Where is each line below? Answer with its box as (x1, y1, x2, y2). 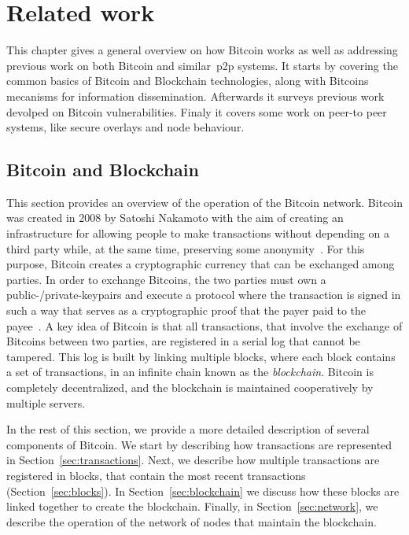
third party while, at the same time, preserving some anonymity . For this (6, 240, 365, 256)
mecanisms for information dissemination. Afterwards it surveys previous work (6, 87, 385, 104)
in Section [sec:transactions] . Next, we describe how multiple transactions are (6, 452, 380, 468)
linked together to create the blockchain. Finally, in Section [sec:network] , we (6, 498, 378, 515)
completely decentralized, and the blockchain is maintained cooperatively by (6, 379, 374, 396)
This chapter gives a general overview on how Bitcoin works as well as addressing (6, 42, 398, 58)
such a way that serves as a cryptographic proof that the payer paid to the (6, 302, 367, 319)
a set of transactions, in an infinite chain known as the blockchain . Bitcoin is (6, 363, 374, 380)
